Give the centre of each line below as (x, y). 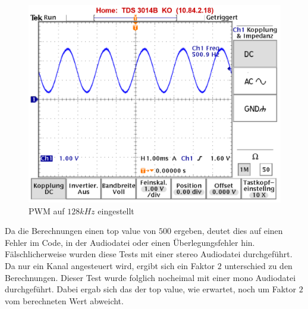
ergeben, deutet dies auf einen (228, 231)
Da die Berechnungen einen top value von (81, 231)
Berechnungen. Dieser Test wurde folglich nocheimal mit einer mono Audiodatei (150, 277)
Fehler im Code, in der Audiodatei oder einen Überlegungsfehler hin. (130, 242)
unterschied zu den (258, 266)
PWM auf (47, 210)
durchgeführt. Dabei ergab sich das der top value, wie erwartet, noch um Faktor (151, 289)
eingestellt (116, 210)
